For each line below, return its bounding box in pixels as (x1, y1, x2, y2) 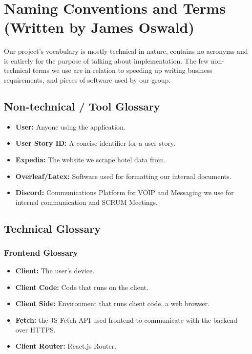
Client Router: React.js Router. (15, 341, 117, 351)
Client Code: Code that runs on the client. (15, 282, 148, 292)
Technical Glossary (4, 221, 101, 236)
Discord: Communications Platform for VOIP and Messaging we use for (15, 187, 234, 198)
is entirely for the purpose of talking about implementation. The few (4, 55, 209, 66)
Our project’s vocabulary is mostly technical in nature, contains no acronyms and (4, 46, 248, 56)
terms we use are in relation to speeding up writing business (32, 65, 212, 75)
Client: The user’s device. (15, 265, 95, 276)
